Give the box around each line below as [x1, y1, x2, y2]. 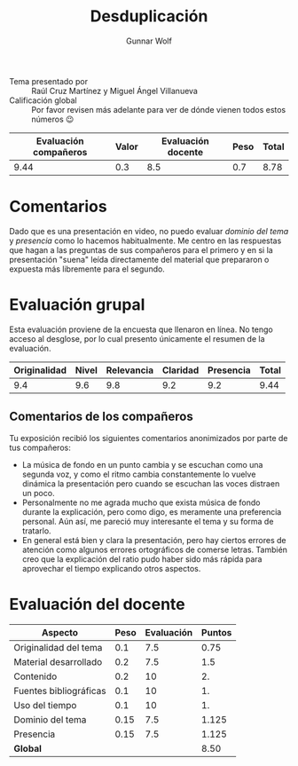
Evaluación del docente [9, 594, 185, 614]
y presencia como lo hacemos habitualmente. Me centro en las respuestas [9, 235, 282, 246]
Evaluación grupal [9, 295, 145, 315]
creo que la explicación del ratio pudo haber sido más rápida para [21, 553, 263, 565]
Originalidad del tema [13, 641, 103, 653]
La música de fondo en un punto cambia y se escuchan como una [21, 459, 263, 470]
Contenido [13, 670, 58, 683]
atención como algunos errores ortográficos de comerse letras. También [21, 544, 288, 555]
